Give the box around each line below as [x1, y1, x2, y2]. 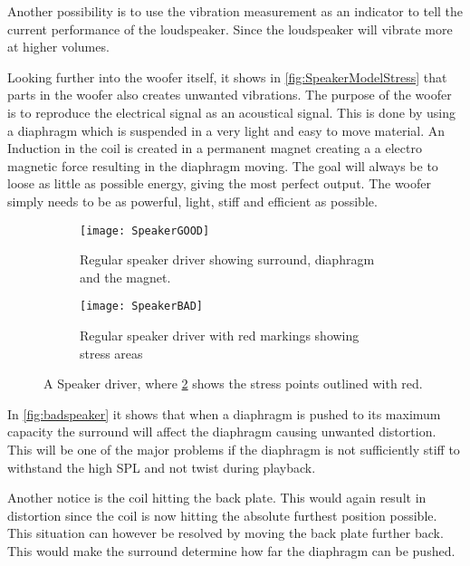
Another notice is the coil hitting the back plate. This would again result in [7, 488, 427, 507]
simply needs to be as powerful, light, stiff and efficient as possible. [7, 191, 378, 210]
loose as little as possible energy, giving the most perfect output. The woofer [7, 174, 432, 193]
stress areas [80, 343, 143, 362]
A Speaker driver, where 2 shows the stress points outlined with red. [43, 374, 423, 393]
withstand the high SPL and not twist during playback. [7, 457, 316, 476]
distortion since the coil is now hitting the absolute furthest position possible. [7, 505, 437, 524]
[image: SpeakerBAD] [80, 300, 204, 313]
